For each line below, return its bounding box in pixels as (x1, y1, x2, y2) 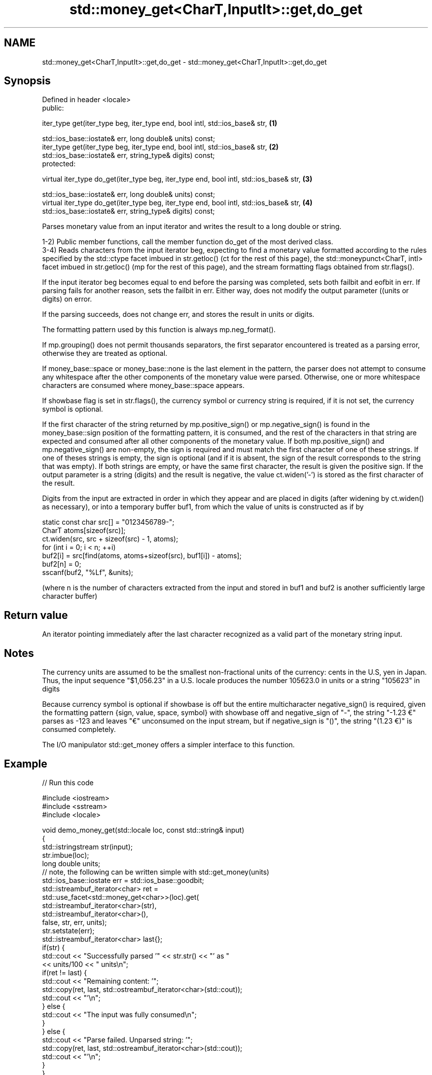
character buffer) (42, 592, 98, 601)
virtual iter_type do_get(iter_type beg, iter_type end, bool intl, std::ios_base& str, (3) (42, 175, 313, 184)
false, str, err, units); (42, 918, 107, 926)
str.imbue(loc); (42, 850, 89, 859)
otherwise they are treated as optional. (42, 349, 168, 358)
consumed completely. (42, 725, 116, 734)
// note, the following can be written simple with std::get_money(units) (42, 867, 269, 876)
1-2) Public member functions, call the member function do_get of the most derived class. (42, 237, 333, 246)
